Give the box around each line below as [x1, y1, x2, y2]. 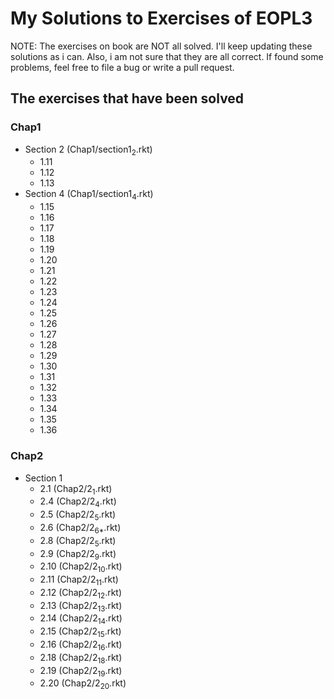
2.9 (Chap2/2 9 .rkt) [39, 547, 117, 562]
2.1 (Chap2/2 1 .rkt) [39, 482, 113, 497]
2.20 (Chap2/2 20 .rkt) [39, 677, 127, 692]
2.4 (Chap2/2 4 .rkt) [39, 495, 117, 510]
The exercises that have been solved [10, 90, 245, 107]
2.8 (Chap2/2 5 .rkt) [39, 534, 117, 549]
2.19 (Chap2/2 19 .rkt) [39, 664, 123, 679]
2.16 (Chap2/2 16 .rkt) [39, 638, 123, 652]
